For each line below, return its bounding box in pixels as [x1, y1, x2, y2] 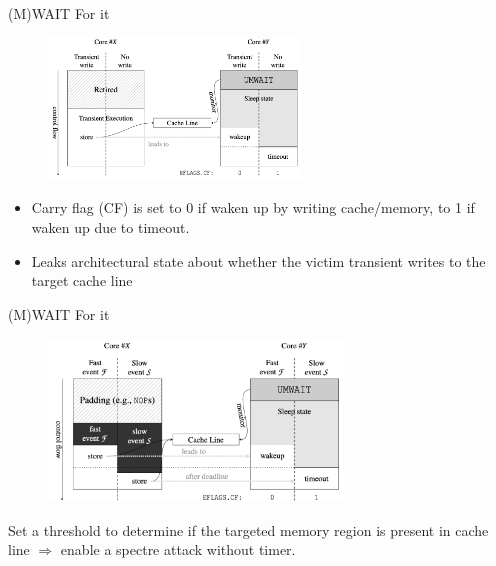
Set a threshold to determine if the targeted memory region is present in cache [8, 519, 489, 540]
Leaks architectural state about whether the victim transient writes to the [31, 250, 486, 271]
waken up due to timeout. [31, 216, 190, 237]
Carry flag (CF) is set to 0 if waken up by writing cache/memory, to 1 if [31, 197, 475, 218]
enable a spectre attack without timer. [60, 539, 296, 560]
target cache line [31, 270, 133, 291]
